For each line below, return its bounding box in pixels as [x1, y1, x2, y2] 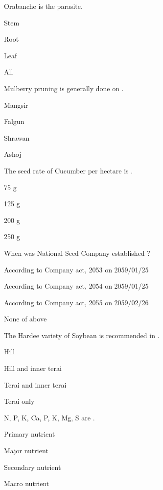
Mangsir [4, 99, 28, 110]
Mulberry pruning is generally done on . [4, 83, 124, 93]
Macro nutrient [4, 478, 49, 489]
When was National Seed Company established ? [4, 247, 150, 258]
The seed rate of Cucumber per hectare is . [4, 165, 133, 175]
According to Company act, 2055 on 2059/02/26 [4, 297, 149, 307]
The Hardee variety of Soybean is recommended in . [4, 330, 160, 340]
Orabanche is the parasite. [4, 1, 83, 11]
